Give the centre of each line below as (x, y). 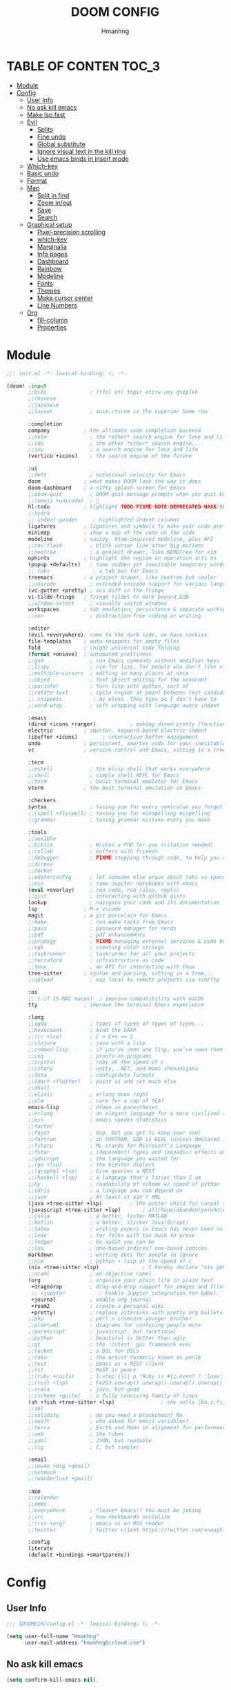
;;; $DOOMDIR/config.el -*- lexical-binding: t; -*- (84, 1624)
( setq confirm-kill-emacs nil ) (51, 1680)
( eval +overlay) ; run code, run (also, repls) (104, 890)
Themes (49, 290)
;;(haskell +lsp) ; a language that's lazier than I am (114, 1178)
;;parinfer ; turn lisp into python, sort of (108, 686)
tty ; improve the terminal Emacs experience (116, 1005)
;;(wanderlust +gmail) (61, 1479)
